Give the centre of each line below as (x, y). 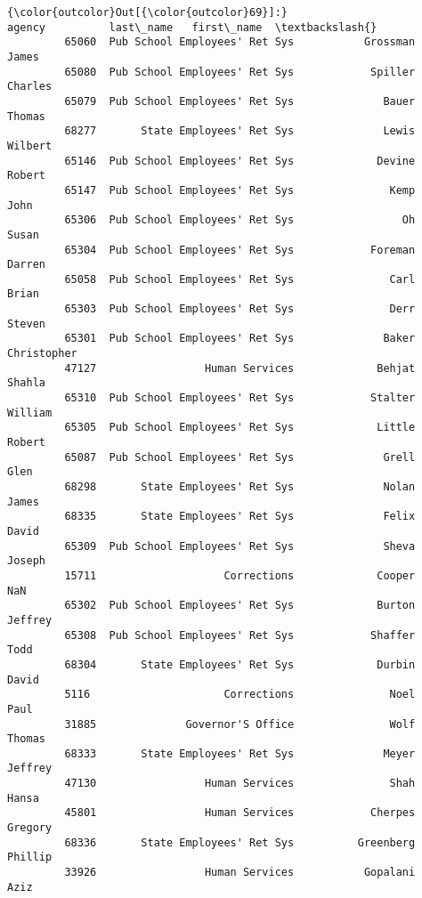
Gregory (30, 828)
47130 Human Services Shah (240, 784)
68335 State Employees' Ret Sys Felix (240, 517)
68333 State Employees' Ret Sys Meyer (240, 753)
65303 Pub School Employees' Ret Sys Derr (240, 309)
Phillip (30, 858)
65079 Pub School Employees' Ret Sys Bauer (240, 101)
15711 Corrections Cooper (240, 575)
